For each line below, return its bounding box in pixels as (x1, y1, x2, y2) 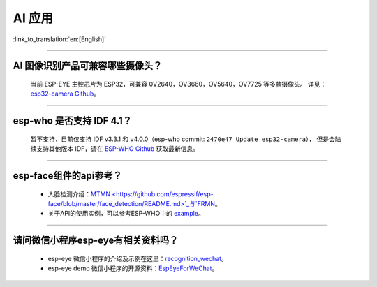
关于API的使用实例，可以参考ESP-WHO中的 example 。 (47, 209, 205, 218)
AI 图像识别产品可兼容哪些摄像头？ (13, 60, 163, 72)
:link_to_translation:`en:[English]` (13, 35, 107, 43)
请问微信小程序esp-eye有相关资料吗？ (13, 235, 179, 246)
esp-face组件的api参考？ (13, 170, 122, 182)
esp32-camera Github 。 (30, 89, 101, 98)
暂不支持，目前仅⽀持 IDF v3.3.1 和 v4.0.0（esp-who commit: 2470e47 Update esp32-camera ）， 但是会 (30, 135, 335, 143)
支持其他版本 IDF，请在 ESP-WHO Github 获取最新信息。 (36, 145, 199, 153)
